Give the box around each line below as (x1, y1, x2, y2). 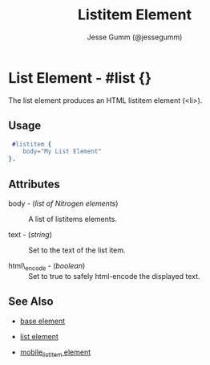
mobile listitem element (19, 347, 91, 359)
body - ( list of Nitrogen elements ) (8, 199, 119, 208)
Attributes (8, 177, 60, 191)
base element (19, 316, 66, 326)
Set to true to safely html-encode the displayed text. (28, 271, 200, 281)
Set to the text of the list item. (28, 245, 126, 255)
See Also (8, 295, 54, 309)
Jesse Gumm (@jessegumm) (87, 32, 183, 42)
